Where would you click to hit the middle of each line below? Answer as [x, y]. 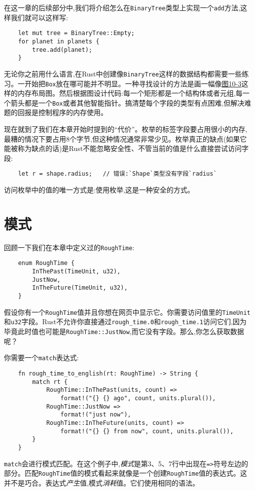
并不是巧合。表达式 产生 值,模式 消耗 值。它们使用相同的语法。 [102, 482]
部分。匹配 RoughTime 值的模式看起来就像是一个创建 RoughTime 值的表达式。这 [126, 473]
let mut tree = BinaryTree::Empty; [76, 33]
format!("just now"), [96, 415]
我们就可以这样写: [39, 17]
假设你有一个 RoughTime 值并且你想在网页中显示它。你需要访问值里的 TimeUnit [127, 312]
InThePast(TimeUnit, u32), [76, 272]
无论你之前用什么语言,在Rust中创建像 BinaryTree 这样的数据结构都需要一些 [123, 73]
